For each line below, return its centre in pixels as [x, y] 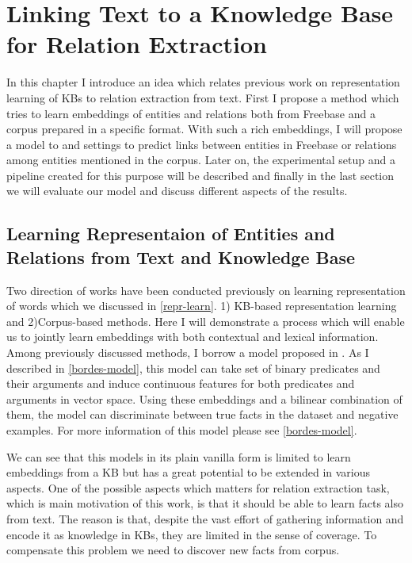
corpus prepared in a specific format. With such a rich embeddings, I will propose [204, 129]
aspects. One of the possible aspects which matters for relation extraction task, [198, 487]
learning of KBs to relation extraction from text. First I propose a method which [203, 97]
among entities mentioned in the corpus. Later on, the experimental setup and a [201, 160]
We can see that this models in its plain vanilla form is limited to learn [179, 456]
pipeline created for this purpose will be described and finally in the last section [200, 175]
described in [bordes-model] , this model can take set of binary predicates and [193, 368]
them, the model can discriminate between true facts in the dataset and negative [202, 414]
